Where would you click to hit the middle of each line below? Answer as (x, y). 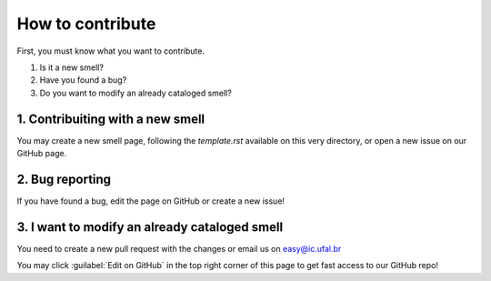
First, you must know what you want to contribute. (110, 51)
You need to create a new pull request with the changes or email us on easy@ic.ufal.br (179, 248)
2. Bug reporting (64, 179)
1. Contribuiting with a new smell (111, 119)
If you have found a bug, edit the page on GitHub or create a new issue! (151, 201)
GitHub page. (42, 154)
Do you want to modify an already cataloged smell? (135, 93)
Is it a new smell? (72, 67)
